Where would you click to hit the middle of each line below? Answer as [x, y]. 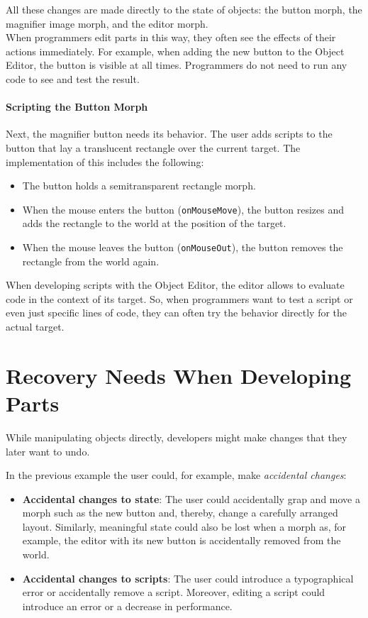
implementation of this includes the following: [105, 161]
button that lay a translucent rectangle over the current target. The [153, 147]
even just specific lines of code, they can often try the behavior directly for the [177, 313]
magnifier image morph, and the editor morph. [107, 23]
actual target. [35, 327]
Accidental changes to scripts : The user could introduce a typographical [188, 578]
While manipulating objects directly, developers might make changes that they [177, 437]
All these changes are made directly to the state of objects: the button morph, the [184, 9]
